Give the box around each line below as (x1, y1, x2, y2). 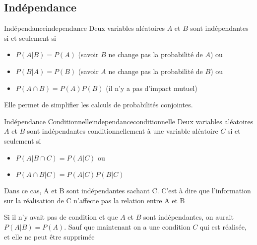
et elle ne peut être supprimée (4, 231, 95, 242)
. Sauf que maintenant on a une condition (64, 221, 191, 232)
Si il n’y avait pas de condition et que (4, 212, 118, 222)
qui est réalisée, (199, 221, 247, 232)
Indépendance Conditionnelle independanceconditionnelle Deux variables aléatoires (4, 116, 254, 126)
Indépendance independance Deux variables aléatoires (4, 23, 165, 33)
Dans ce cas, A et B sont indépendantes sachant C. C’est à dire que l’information (4, 185, 251, 196)
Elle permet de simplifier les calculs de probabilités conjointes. (4, 99, 193, 110)
